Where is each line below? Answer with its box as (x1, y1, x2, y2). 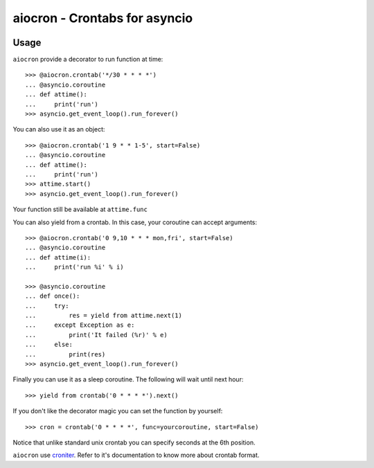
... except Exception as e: (25, 321, 135, 329)
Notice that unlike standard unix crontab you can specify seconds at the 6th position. (12, 438, 256, 447)
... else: (25, 341, 73, 349)
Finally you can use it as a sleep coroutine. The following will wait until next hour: (12, 375, 244, 384)
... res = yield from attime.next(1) (25, 312, 183, 320)
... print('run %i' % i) (25, 263, 124, 271)
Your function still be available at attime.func (12, 205, 148, 214)
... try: (25, 302, 69, 309)
